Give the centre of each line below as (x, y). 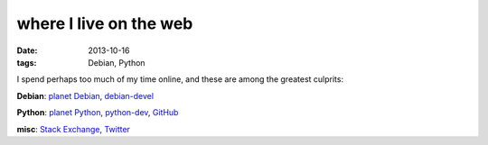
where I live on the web (105, 23)
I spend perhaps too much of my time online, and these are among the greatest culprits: (180, 79)
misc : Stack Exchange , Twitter (74, 129)
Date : (27, 50)
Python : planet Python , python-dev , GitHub (98, 113)
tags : (27, 62)
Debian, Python (117, 62)
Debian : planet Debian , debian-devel (85, 95)
